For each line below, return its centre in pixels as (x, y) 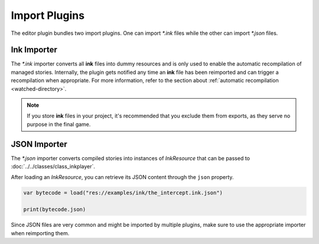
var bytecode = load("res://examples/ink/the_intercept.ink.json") (123, 193)
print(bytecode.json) (55, 209)
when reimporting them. (40, 233)
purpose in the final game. (59, 124)
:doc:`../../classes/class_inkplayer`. (53, 167)
